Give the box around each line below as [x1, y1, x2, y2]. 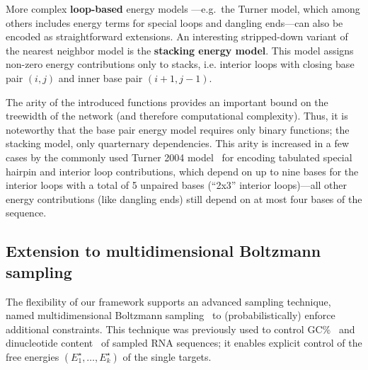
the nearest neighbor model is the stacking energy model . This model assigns [6, 42, 354, 57]
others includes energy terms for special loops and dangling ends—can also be [6, 15, 343, 30]
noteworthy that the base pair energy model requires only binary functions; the [6, 122, 350, 137]
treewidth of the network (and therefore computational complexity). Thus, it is [6, 108, 348, 123]
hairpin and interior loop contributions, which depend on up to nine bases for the [6, 163, 359, 178]
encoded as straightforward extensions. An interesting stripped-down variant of [6, 29, 348, 44]
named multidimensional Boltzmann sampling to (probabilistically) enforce [6, 308, 335, 323]
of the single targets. [122, 349, 212, 364]
